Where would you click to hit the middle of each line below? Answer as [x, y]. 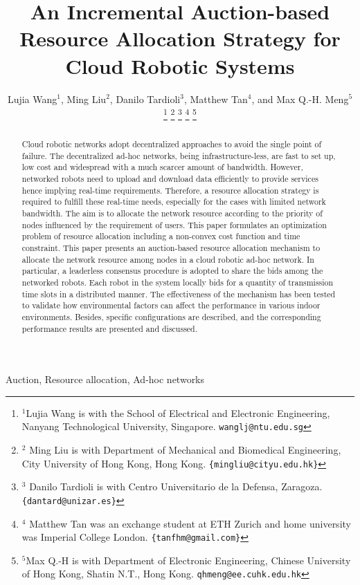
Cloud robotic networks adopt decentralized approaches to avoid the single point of [172, 144]
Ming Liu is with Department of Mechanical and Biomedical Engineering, [185, 450]
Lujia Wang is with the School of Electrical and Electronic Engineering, [178, 412]
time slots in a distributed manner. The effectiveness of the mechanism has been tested [179, 294]
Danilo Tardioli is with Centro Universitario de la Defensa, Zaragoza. [176, 486]
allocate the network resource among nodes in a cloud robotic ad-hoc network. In [168, 259]
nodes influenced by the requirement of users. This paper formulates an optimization [174, 224]
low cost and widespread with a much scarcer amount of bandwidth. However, [162, 167]
